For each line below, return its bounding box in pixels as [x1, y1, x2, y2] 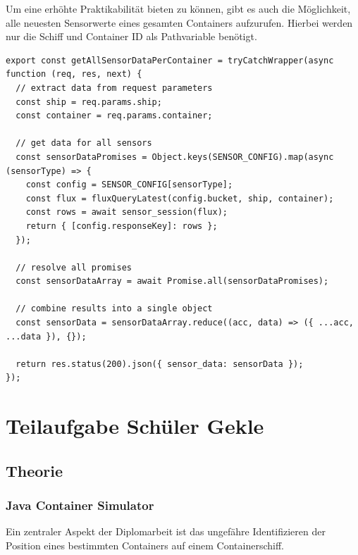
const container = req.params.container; [16, 111, 213, 121]
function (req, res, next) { [6, 69, 142, 80]
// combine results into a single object [16, 304, 213, 314]
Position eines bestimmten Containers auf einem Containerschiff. [6, 538, 284, 552]
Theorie [6, 459, 63, 481]
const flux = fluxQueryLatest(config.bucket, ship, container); [25, 193, 334, 204]
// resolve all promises [16, 262, 132, 273]
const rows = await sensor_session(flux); [25, 207, 228, 218]
